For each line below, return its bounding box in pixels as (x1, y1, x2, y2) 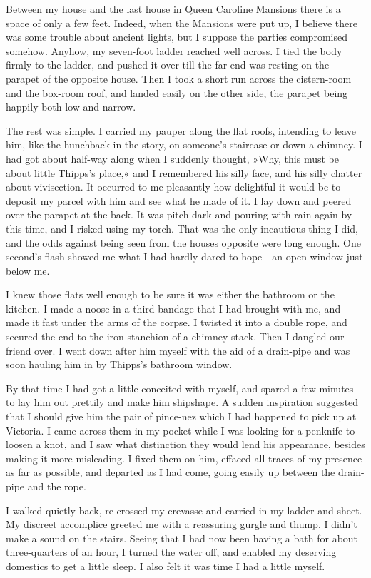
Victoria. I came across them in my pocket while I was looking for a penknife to (6, 422, 355, 437)
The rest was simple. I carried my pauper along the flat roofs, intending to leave (6, 123, 356, 138)
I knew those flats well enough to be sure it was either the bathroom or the (6, 287, 335, 302)
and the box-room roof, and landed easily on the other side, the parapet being (6, 85, 348, 100)
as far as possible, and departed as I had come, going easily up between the (6, 465, 335, 480)
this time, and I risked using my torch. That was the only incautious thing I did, (6, 220, 358, 235)
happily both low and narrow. (6, 99, 136, 114)
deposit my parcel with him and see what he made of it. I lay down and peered (6, 193, 352, 208)
